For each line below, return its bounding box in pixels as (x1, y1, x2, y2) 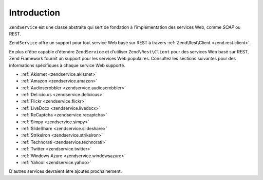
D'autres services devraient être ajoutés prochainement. (9, 168, 122, 174)
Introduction (9, 7, 60, 18)
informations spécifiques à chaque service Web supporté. (9, 62, 126, 68)
